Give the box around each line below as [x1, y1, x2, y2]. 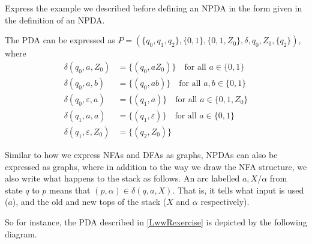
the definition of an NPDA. [5, 13, 105, 26]
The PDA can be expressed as [5, 34, 115, 46]
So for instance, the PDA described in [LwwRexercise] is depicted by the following [5, 215, 307, 228]
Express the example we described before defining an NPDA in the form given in [5, 2, 302, 14]
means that [49, 183, 91, 196]
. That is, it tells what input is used [172, 183, 304, 196]
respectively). [200, 195, 250, 208]
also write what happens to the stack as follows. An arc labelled [5, 172, 240, 185]
